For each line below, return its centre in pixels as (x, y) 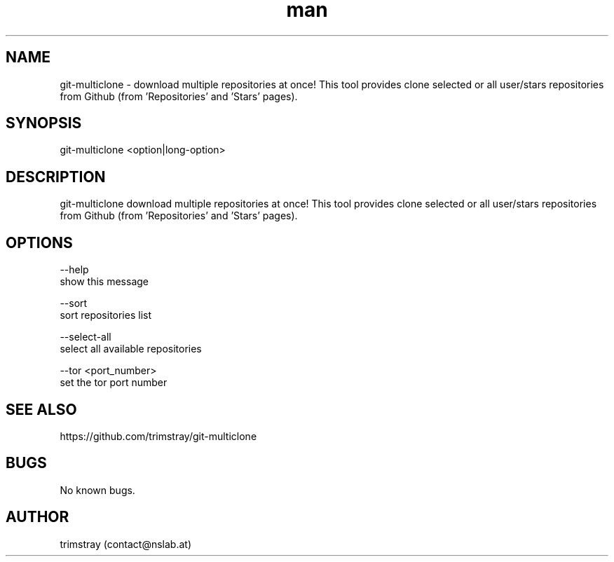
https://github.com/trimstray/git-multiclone (158, 436)
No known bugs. (97, 490)
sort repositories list (106, 315)
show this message (104, 282)
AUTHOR (37, 517)
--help (74, 270)
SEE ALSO (41, 409)
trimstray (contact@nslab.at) (126, 544)
